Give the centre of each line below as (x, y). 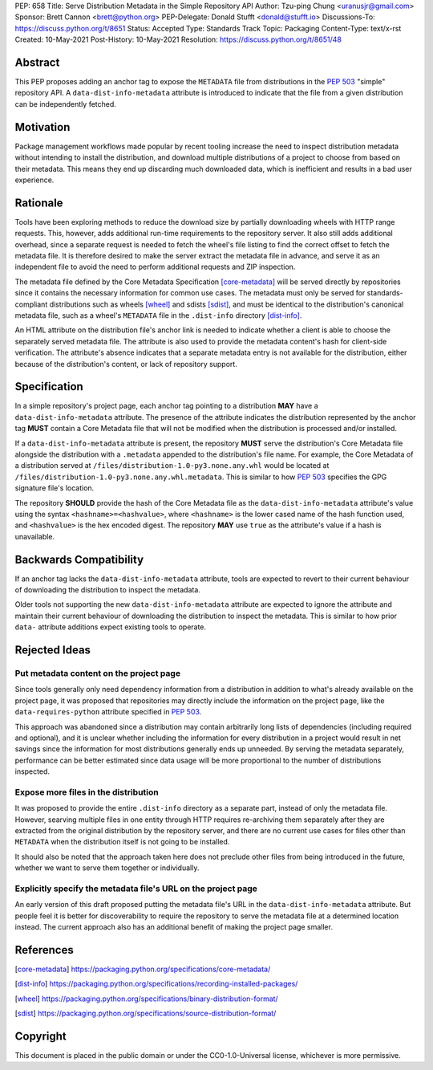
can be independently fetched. (65, 104)
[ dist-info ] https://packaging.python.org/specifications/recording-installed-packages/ (156, 984)
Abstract (37, 62)
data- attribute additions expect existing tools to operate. (111, 627)
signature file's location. (55, 488)
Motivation (42, 127)
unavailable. (35, 536)
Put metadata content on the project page (97, 673)
